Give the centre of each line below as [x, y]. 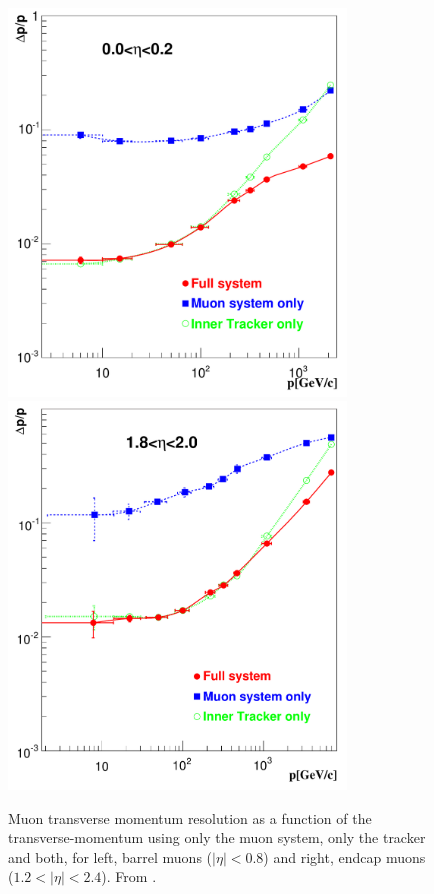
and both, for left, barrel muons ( [110, 856]
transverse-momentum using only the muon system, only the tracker [217, 837]
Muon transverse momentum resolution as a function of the [190, 817]
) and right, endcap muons [344, 856]
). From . [129, 876]
